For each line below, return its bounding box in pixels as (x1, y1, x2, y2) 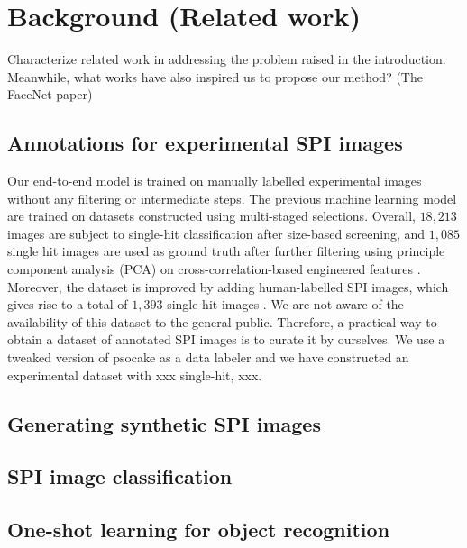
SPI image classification (7, 462, 233, 490)
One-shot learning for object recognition (7, 516, 390, 543)
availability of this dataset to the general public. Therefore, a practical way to (7, 312, 437, 331)
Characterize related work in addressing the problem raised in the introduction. (7, 50, 446, 68)
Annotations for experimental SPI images (7, 129, 403, 157)
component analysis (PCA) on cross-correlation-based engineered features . (7, 260, 421, 279)
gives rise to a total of (7, 295, 128, 314)
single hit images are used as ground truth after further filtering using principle (7, 242, 445, 260)
